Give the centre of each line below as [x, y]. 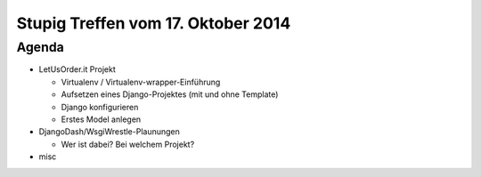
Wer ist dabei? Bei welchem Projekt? [128, 144]
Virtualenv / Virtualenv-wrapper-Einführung [141, 82]
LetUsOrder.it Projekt [77, 69]
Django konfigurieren [100, 107]
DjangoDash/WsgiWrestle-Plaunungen [109, 132]
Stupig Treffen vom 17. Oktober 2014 [154, 23]
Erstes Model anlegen [101, 119]
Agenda [40, 47]
